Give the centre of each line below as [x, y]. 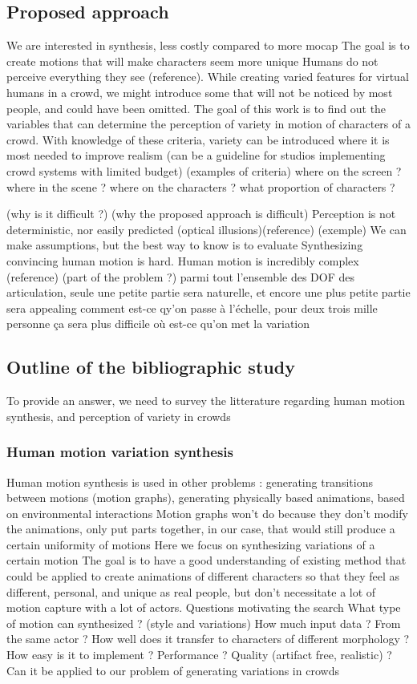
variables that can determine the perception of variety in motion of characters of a [208, 124]
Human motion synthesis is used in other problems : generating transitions [190, 482]
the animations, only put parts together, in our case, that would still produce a [201, 529]
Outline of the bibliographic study [151, 367]
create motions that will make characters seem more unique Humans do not [192, 61]
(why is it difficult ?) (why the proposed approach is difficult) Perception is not [201, 214]
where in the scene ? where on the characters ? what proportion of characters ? [201, 186]
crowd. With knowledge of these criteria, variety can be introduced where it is [198, 139]
